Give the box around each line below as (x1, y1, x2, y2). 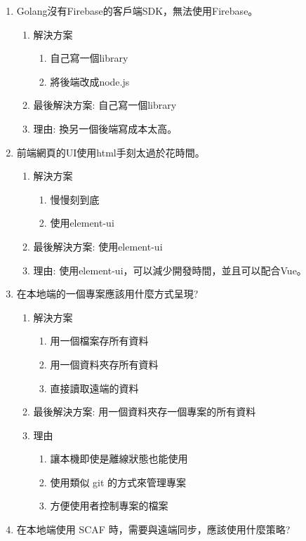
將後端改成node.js (50, 74, 130, 88)
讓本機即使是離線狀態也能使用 (50, 451, 188, 466)
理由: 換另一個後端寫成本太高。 (33, 121, 178, 135)
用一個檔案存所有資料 (50, 333, 149, 348)
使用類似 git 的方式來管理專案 (50, 474, 187, 489)
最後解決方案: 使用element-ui (33, 239, 163, 253)
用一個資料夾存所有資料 (50, 356, 159, 371)
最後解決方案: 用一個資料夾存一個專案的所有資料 (33, 404, 256, 419)
